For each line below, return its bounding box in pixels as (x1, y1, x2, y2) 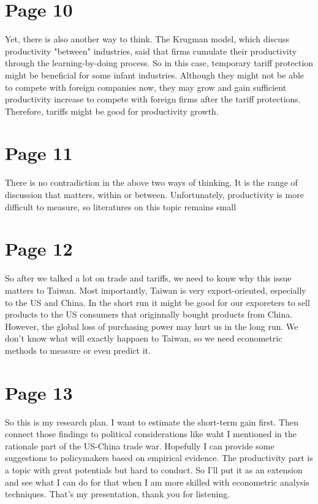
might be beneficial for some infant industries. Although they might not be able (5, 68, 305, 81)
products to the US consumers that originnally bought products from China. (5, 308, 293, 321)
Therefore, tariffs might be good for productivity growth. (5, 104, 219, 117)
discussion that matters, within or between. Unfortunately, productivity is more (5, 188, 304, 200)
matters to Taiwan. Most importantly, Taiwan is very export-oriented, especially (5, 283, 306, 296)
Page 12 (5, 236, 73, 261)
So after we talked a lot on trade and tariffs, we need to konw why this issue (5, 272, 292, 284)
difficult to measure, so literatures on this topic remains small (5, 200, 237, 213)
